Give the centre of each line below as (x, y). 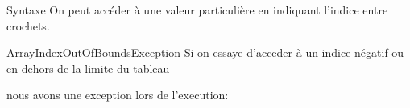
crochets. (28, 25)
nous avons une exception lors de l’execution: (118, 95)
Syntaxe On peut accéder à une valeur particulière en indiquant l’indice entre (197, 10)
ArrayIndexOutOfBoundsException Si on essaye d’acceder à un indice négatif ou (205, 52)
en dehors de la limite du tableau (88, 68)
